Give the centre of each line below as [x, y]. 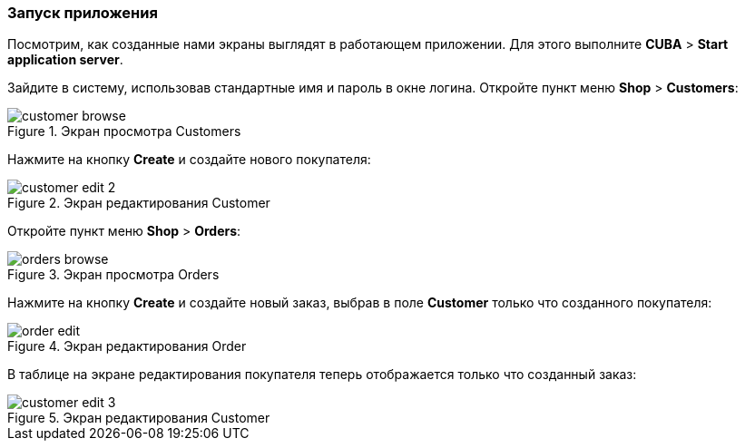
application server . [65, 60]
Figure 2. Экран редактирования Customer [139, 203]
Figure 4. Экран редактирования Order [127, 346]
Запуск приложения [83, 13]
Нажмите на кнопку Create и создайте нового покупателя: [189, 160]
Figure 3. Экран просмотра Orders [113, 275]
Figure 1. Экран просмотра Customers [124, 131]
